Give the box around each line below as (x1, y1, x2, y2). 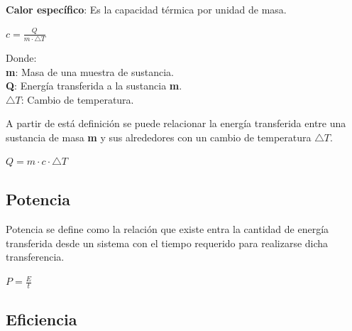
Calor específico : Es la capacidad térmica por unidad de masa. (6, 2, 287, 16)
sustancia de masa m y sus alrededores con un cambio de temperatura (6, 129, 312, 144)
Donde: (6, 50, 37, 65)
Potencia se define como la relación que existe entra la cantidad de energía (6, 222, 329, 237)
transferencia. (6, 249, 65, 264)
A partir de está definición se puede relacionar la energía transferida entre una (6, 116, 346, 131)
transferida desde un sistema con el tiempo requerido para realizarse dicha (6, 235, 329, 250)
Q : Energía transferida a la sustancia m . (6, 78, 182, 93)
